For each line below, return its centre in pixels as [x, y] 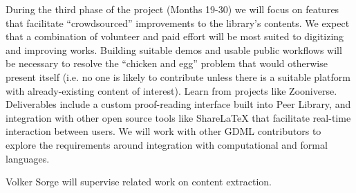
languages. [28, 158]
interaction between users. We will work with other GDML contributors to [163, 131]
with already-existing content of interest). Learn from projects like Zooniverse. [171, 90]
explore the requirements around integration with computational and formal [167, 144]
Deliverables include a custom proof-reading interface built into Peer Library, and [178, 104]
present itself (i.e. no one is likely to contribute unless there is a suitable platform [178, 76]
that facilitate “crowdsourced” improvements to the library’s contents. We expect [178, 22]
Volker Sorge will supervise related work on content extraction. [139, 182]
